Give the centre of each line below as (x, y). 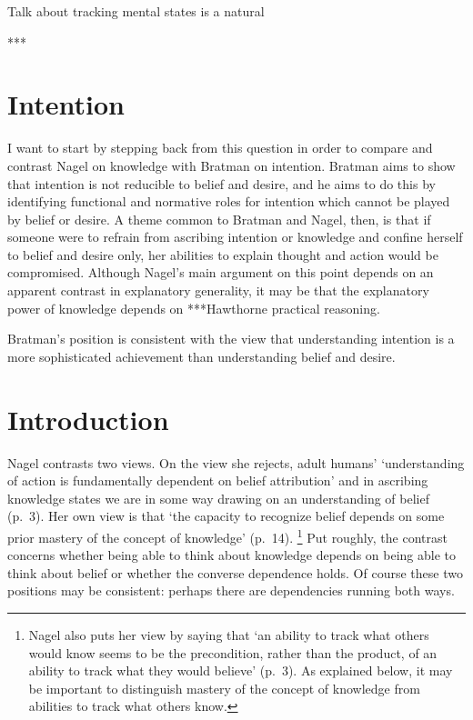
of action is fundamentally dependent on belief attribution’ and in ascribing (218, 480)
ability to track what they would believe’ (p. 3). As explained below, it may (241, 670)
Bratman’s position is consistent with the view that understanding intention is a (231, 339)
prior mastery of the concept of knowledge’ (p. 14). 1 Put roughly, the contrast (227, 535)
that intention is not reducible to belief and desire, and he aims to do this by (221, 183)
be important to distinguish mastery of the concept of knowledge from (224, 688)
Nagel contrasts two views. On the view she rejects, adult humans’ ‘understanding (236, 462)
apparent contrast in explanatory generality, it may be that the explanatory (218, 290)
